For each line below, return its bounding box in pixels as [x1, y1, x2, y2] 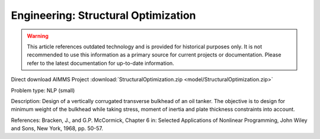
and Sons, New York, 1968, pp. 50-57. [11, 125, 104, 132]
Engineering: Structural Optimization [11, 9, 196, 22]
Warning [27, 32, 49, 39]
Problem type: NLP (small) [11, 87, 75, 94]
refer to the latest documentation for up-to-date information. [27, 59, 174, 67]
